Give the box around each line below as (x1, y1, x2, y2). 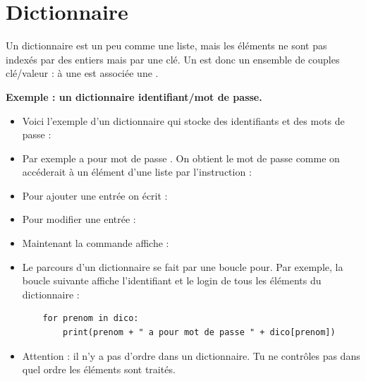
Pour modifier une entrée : (22, 212, 136, 226)
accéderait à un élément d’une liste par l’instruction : (22, 164, 252, 179)
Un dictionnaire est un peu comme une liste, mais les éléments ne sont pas (6, 38, 327, 53)
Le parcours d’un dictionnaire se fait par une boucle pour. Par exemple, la (22, 259, 343, 274)
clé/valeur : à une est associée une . (6, 66, 159, 80)
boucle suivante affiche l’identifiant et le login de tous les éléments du (22, 273, 322, 288)
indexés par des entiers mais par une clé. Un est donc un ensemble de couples (6, 52, 340, 66)
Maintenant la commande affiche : (22, 236, 169, 250)
